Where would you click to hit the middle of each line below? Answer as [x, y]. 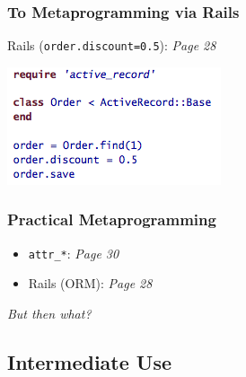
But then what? [49, 313]
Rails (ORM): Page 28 [90, 283]
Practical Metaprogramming [112, 219]
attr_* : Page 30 [74, 253]
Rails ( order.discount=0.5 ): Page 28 [112, 45]
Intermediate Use [90, 361]
